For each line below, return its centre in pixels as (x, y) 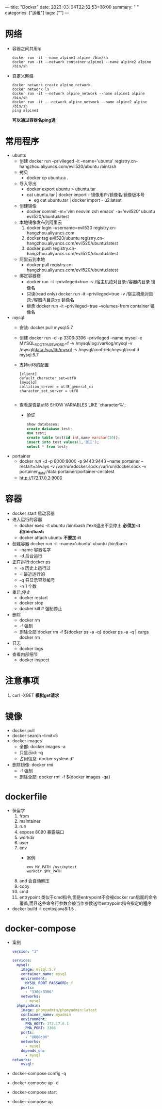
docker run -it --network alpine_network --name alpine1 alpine (78, 93)
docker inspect (34, 660)
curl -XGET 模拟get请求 (36, 695)
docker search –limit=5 (35, 735)
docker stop (31, 603)
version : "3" (25, 952)
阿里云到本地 (32, 259)
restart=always (34, 466)
